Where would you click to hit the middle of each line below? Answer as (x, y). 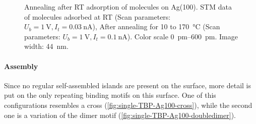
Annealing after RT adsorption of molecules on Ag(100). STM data (128, 7)
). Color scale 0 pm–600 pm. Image (182, 36)
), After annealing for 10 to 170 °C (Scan (156, 26)
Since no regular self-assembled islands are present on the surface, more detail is (128, 85)
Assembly (21, 66)
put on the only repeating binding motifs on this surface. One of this (110, 95)
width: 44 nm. (46, 46)
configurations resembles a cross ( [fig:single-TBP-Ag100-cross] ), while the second (128, 105)
